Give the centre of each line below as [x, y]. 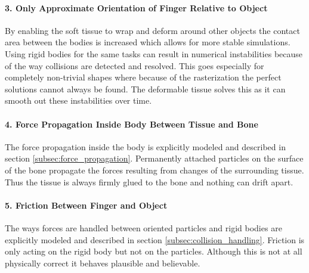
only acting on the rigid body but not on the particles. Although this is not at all [154, 251]
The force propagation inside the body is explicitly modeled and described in [145, 146]
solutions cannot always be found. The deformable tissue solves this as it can [145, 89]
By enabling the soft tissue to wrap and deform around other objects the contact [152, 30]
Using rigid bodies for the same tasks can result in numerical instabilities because [154, 53]
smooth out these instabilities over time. [78, 100]
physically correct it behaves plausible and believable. [103, 263]
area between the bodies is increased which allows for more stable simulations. [148, 42]
